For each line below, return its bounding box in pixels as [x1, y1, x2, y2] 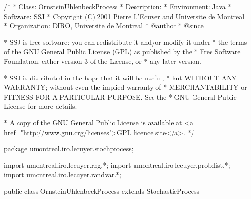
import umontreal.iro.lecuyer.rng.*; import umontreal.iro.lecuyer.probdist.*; [4, 159, 230, 170]
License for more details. [4, 101, 77, 111]
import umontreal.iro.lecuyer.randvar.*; [4, 169, 122, 179]
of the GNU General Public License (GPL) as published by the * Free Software [4, 46, 241, 57]
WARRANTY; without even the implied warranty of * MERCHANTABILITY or [4, 82, 247, 92]
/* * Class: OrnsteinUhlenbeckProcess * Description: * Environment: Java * [4, 1, 232, 11]
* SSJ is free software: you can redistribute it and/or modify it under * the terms [4, 37, 247, 47]
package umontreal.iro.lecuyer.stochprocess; [4, 143, 134, 154]
